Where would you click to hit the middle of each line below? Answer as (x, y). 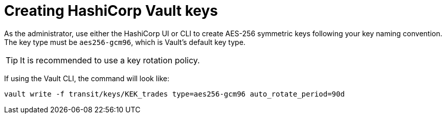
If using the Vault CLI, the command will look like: (87, 78)
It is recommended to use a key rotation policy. (110, 60)
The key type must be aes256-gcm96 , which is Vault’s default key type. (125, 42)
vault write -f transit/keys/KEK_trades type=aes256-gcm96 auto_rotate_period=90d (174, 94)
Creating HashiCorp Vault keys (111, 11)
